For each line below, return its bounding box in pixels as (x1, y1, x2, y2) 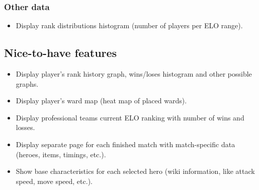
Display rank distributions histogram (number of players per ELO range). (16, 20, 243, 31)
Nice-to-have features (4, 45, 117, 60)
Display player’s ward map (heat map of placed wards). (16, 95, 187, 106)
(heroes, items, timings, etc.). (16, 149, 106, 159)
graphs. (16, 78, 39, 89)
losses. (16, 122, 35, 133)
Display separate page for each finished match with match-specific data (16, 139, 235, 149)
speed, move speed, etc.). (16, 175, 93, 186)
